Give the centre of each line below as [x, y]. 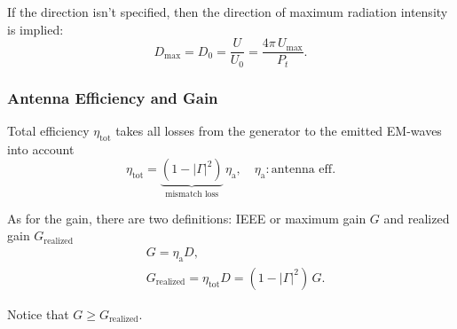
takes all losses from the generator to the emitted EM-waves [279, 130]
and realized [417, 218]
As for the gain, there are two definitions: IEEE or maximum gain [187, 218]
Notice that [38, 313]
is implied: [35, 29]
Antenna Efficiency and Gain [113, 97]
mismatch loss [192, 195]
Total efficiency [48, 130]
